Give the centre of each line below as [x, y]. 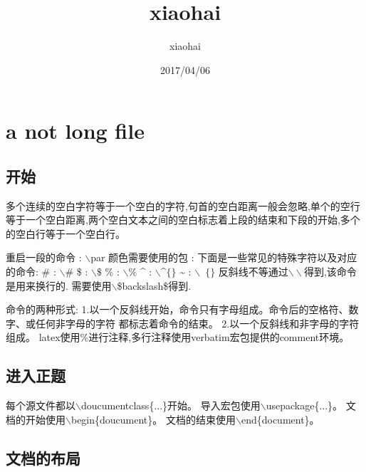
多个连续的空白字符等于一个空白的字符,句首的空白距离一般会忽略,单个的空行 [183, 205]
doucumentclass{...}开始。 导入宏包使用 [171, 405]
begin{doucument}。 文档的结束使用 [153, 419]
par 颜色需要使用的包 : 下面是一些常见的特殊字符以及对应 [224, 257]
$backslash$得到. [154, 285]
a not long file [75, 131]
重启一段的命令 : [44, 257]
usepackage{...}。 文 [311, 405]
